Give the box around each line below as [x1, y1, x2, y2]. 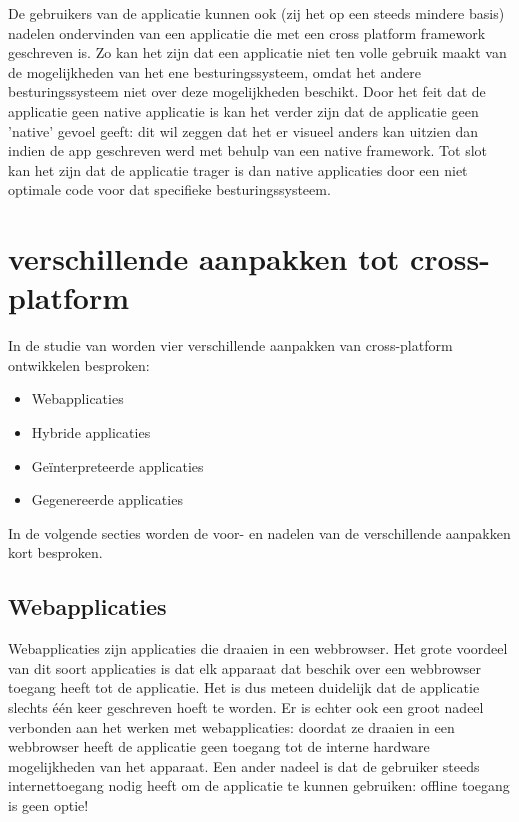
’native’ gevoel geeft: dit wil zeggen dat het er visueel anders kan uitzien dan [8, 120, 478, 141]
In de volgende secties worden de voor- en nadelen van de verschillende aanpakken [8, 522, 511, 543]
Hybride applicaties [31, 422, 151, 443]
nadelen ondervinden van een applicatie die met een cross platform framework [8, 22, 486, 43]
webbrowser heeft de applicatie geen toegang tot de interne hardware [8, 736, 430, 757]
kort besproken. [8, 542, 103, 563]
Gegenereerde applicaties [31, 489, 183, 510]
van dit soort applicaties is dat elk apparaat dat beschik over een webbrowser [8, 657, 482, 678]
